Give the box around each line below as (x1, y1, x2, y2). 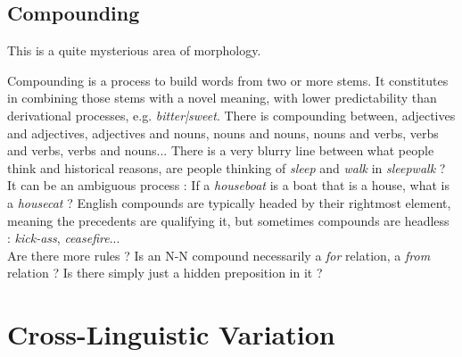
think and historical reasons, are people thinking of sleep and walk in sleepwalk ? (7, 158, 446, 177)
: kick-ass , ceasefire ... (7, 228, 120, 247)
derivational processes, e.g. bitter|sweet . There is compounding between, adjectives (7, 105, 456, 124)
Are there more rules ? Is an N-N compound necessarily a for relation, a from (7, 245, 431, 264)
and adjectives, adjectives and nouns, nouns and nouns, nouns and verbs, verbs (7, 123, 439, 142)
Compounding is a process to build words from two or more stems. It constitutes (7, 71, 449, 89)
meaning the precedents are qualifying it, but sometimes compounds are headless (7, 211, 450, 229)
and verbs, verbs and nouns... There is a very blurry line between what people (7, 141, 434, 160)
